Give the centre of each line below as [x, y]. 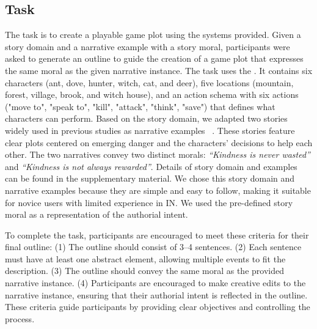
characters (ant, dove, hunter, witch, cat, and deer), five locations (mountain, [149, 82]
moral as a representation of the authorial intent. [97, 214]
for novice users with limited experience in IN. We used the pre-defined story [149, 202]
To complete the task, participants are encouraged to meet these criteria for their [157, 235]
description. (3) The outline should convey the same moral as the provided [144, 271]
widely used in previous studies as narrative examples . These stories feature [150, 130]
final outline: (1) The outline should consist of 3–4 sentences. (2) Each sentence [153, 247]
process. [20, 318]
